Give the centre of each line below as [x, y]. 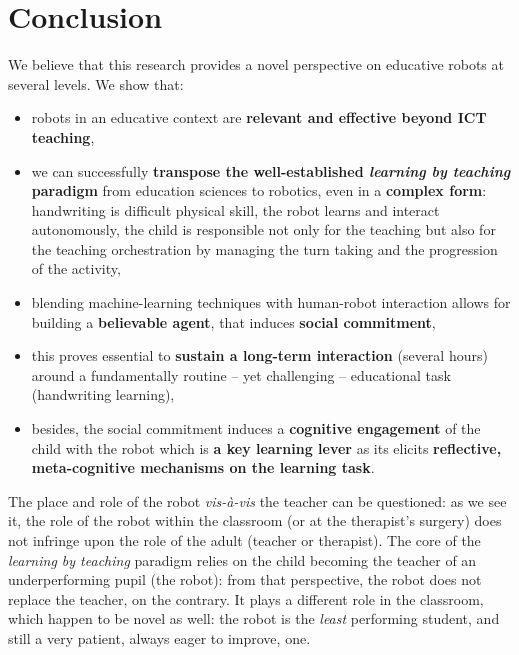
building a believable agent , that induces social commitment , [233, 321]
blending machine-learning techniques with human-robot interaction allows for [271, 302]
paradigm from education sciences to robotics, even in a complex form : [259, 190]
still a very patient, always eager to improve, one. [159, 637]
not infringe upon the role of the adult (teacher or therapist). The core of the [244, 540]
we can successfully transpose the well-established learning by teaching [271, 170]
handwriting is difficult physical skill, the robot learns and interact [235, 209]
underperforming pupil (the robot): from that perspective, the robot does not [245, 579]
